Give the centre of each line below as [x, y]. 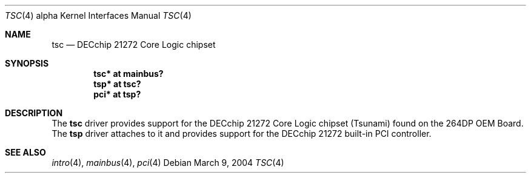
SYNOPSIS [27, 63]
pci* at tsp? [117, 94]
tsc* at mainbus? [129, 74]
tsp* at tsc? [117, 84]
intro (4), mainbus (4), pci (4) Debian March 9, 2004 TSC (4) [168, 163]
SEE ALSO [25, 152]
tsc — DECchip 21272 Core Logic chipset [134, 44]
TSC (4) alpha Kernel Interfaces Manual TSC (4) [98, 15]
